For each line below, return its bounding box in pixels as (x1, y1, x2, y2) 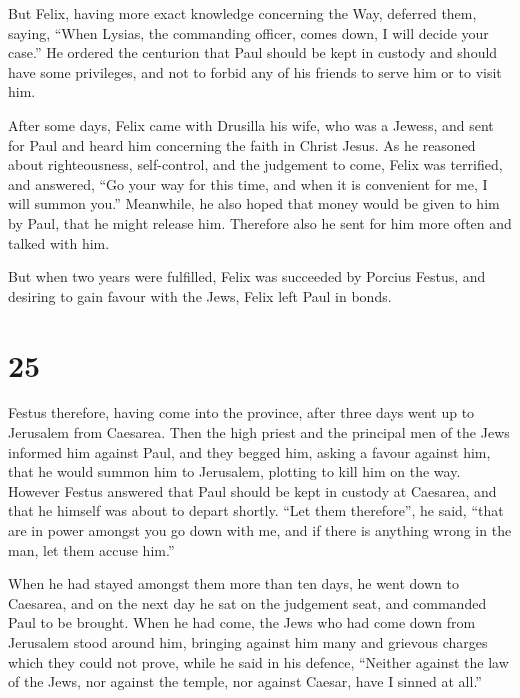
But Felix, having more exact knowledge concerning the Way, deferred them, (8, 3, 477, 23)
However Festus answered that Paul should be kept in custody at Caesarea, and (8, 480, 497, 501)
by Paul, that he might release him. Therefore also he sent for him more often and (8, 212, 512, 233)
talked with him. (8, 232, 110, 253)
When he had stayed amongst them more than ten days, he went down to (8, 573, 459, 594)
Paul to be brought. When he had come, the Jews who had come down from (8, 612, 476, 633)
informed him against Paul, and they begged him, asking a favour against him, (8, 441, 491, 462)
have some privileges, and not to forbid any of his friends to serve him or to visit (8, 61, 502, 82)
